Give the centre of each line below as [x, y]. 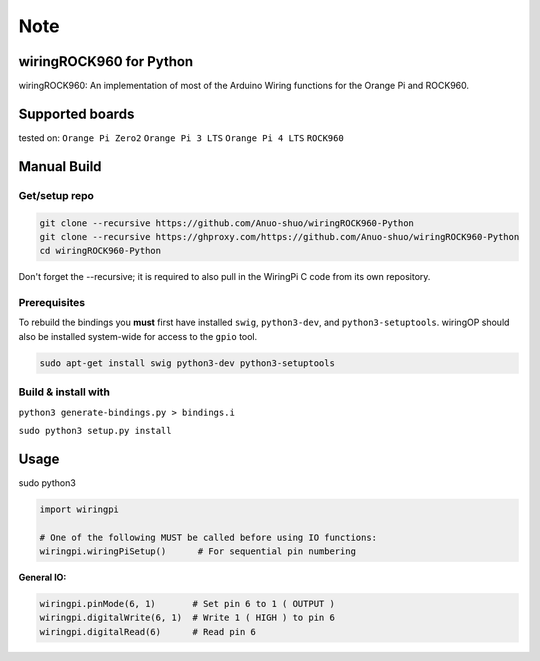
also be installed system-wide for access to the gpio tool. [138, 336]
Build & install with [64, 392]
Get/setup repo [56, 195]
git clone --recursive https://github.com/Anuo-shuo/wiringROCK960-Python [227, 223]
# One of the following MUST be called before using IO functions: [208, 537]
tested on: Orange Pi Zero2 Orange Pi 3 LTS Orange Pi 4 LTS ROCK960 [181, 137]
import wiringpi [79, 509]
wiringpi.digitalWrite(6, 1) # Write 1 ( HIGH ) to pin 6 [187, 618]
